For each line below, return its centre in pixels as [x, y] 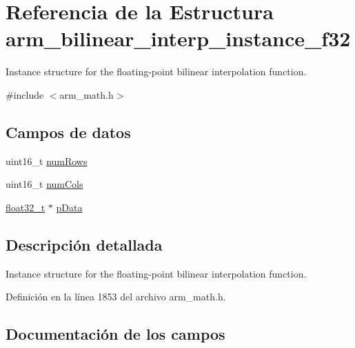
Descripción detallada [84, 244]
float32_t [26, 207]
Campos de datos [68, 132]
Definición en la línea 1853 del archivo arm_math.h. [116, 297]
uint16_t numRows [47, 161]
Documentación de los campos [115, 334]
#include [25, 94]
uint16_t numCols [44, 184]
